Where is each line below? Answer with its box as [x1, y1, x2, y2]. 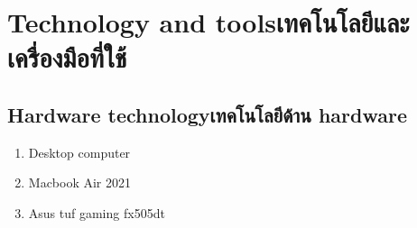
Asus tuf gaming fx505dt [28, 203, 165, 222]
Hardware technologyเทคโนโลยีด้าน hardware [7, 100, 407, 128]
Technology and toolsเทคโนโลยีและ [7, 4, 410, 41]
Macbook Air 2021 [28, 173, 132, 192]
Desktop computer [28, 142, 131, 161]
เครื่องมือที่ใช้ [7, 39, 127, 76]
